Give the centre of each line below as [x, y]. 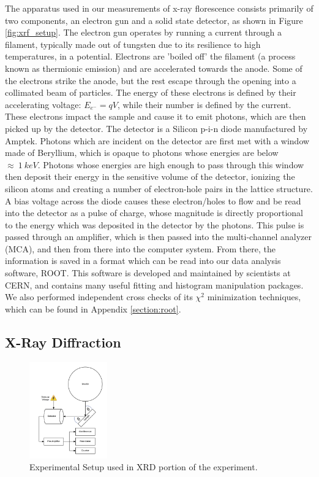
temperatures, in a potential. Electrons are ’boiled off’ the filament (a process [150, 56]
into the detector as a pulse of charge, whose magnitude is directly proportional [154, 213]
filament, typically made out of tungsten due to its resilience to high [133, 44]
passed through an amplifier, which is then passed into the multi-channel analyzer [159, 237]
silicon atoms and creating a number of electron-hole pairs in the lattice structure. [159, 188]
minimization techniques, [254, 297]
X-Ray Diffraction [63, 342]
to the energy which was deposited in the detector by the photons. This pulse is [155, 224]
